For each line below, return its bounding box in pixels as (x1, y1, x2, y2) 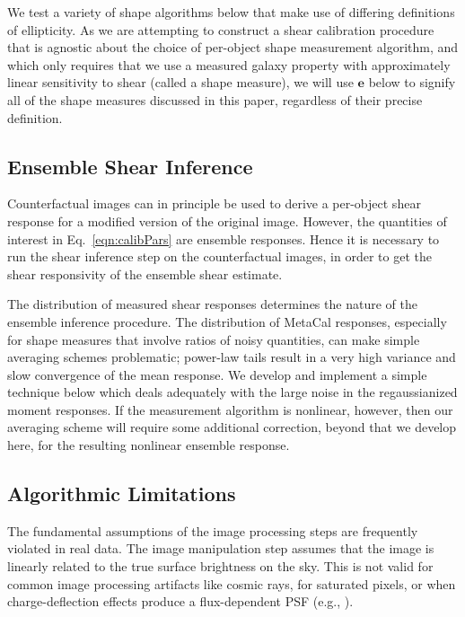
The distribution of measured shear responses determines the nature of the (7, 295, 417, 313)
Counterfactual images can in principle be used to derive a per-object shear (7, 194, 421, 213)
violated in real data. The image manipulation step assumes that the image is (7, 539, 434, 558)
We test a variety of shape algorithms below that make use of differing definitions (7, 3, 455, 21)
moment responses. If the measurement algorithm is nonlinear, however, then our (7, 400, 453, 419)
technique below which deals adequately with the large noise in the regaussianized (7, 383, 458, 401)
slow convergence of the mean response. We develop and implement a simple (7, 365, 427, 383)
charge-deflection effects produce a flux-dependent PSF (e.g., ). (7, 592, 354, 611)
